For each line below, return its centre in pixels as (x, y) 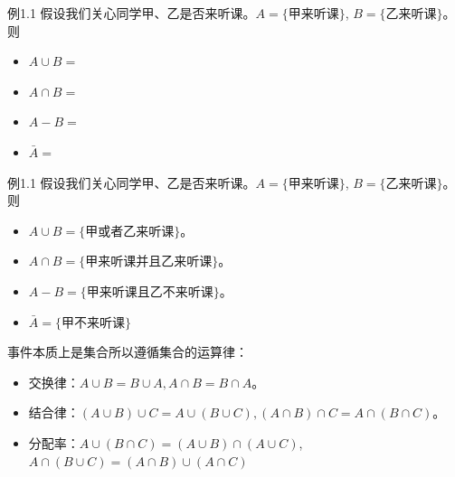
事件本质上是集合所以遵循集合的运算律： (128, 352)
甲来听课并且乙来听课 (149, 262)
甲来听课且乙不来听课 (150, 292)
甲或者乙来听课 (130, 232)
